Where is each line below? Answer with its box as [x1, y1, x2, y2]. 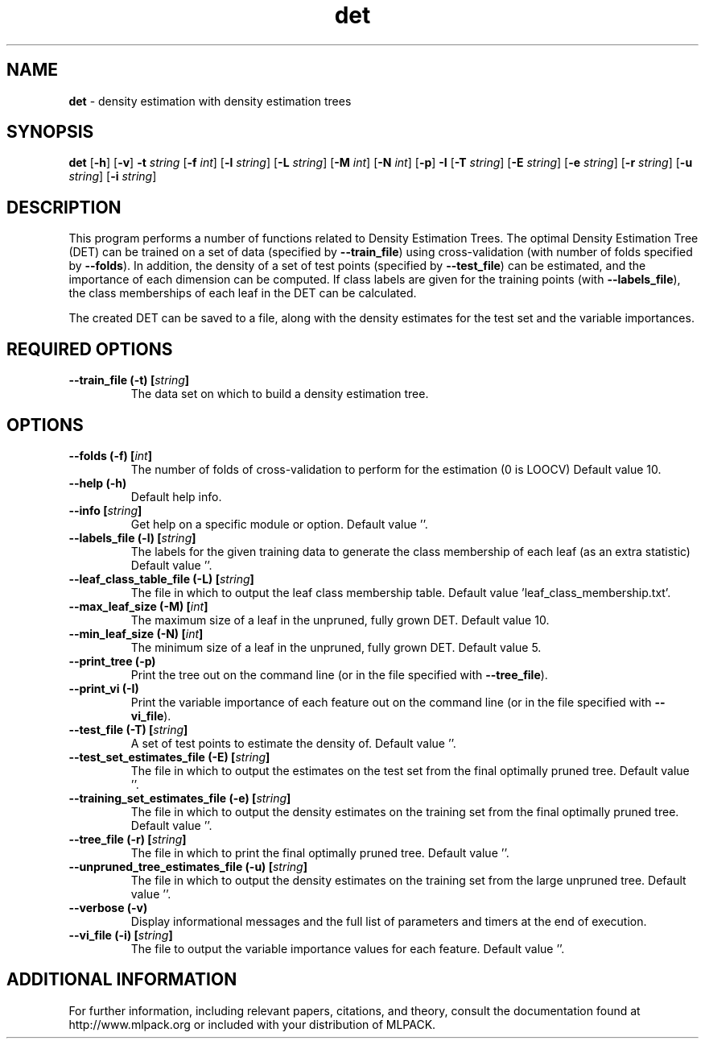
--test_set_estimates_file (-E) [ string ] [68, 749, 270, 764]
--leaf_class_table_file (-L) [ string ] [68, 571, 254, 586]
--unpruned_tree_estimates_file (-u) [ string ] [68, 859, 307, 873]
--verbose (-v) [68, 900, 148, 914]
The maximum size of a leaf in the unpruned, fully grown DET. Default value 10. [130, 612, 550, 627]
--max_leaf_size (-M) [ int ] [68, 599, 208, 613]
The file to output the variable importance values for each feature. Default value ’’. [130, 941, 565, 956]
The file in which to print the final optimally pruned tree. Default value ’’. [130, 845, 509, 860]
